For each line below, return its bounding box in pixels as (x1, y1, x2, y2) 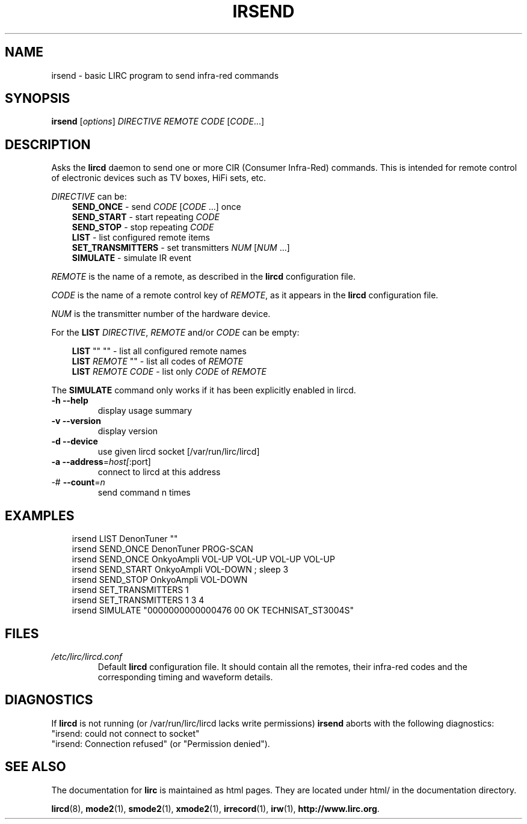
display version (97, 426, 158, 437)
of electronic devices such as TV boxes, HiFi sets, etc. (51, 173, 267, 183)
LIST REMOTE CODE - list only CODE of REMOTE (72, 366, 267, 377)
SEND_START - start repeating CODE (72, 212, 220, 223)
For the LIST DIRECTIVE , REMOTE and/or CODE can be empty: (51, 327, 300, 338)
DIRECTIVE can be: (51, 191, 127, 202)
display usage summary (97, 405, 193, 416)
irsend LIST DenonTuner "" (72, 533, 178, 544)
